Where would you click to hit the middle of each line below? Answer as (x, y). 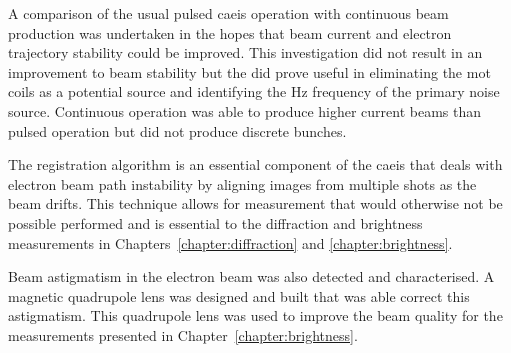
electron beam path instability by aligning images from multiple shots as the (242, 183)
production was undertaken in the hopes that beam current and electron (230, 32)
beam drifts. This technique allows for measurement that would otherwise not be (255, 203)
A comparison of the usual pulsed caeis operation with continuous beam (228, 13)
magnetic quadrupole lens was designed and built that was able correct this (239, 295)
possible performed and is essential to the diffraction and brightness (215, 222)
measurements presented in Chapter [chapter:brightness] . (183, 334)
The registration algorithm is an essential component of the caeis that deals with (255, 164)
